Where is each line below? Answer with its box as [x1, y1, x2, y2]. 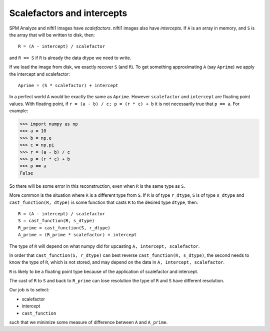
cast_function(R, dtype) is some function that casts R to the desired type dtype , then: [9, 199, 198, 205]
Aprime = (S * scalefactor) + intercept [18, 83, 118, 88]
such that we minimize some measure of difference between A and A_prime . [9, 319, 168, 325]
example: [9, 108, 28, 114]
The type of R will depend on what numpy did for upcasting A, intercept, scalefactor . [9, 243, 200, 249]
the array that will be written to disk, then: [9, 32, 95, 38]
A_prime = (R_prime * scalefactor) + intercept [18, 232, 137, 238]
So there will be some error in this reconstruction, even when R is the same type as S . [9, 183, 185, 189]
